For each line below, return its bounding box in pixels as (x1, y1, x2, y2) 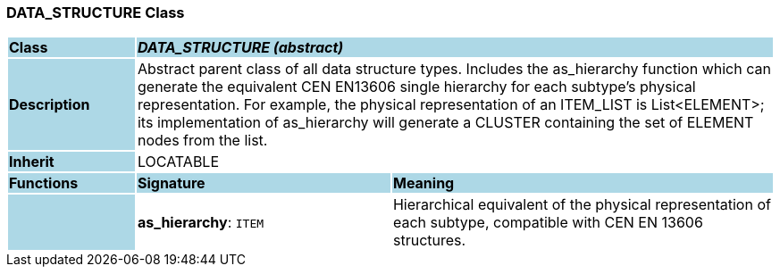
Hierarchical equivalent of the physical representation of (392, 195, 771, 214)
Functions (9, 174, 79, 193)
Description (9, 95, 90, 114)
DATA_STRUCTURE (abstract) (137, 38, 344, 57)
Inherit (9, 153, 55, 171)
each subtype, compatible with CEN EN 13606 (392, 213, 703, 232)
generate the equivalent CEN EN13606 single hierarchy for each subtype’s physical (137, 78, 696, 96)
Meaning (392, 174, 455, 193)
